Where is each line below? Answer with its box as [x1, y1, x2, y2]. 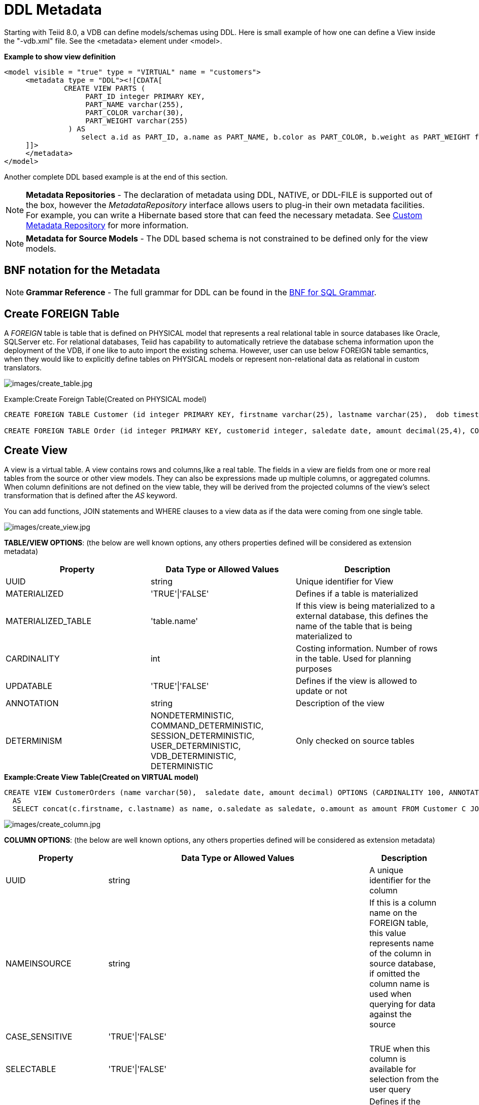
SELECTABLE [6, 1064, 56, 1075]
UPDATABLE [6, 681, 52, 692]
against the [369, 1009, 412, 1020]
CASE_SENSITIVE [6, 1031, 73, 1042]
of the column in [369, 948, 431, 959]
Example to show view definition [4, 52, 116, 61]
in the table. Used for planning [295, 653, 411, 664]
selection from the [369, 1074, 439, 1085]
